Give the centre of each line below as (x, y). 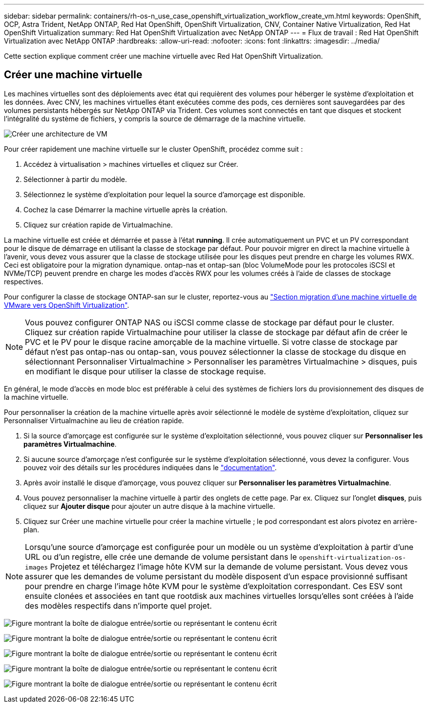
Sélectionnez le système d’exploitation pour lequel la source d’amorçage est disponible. (164, 194)
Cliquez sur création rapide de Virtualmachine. (98, 225)
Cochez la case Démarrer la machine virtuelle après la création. (126, 209)
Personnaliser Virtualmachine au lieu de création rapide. (94, 420)
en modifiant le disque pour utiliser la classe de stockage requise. (146, 371)
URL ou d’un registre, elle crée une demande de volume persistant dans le (161, 557)
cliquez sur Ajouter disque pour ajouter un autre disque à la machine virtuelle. (150, 506)
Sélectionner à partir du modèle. (75, 179)
